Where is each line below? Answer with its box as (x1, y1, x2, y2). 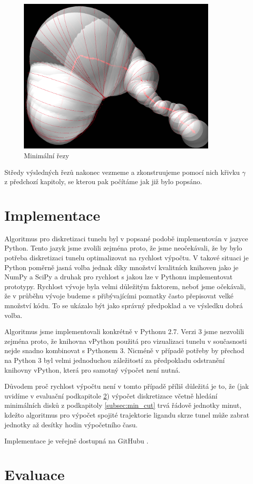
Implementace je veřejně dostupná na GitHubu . (4, 436, 149, 446)
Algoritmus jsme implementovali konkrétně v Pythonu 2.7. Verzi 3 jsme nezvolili (4, 326, 244, 337)
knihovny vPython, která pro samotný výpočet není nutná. (4, 364, 180, 375)
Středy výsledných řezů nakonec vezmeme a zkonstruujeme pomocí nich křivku (4, 167, 240, 177)
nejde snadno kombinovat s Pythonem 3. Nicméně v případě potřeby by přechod (4, 345, 245, 356)
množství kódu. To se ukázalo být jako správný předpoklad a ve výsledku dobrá (4, 300, 243, 311)
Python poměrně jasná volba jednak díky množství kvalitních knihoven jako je (4, 262, 238, 272)
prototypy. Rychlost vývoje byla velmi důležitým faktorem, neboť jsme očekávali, (4, 281, 246, 291)
